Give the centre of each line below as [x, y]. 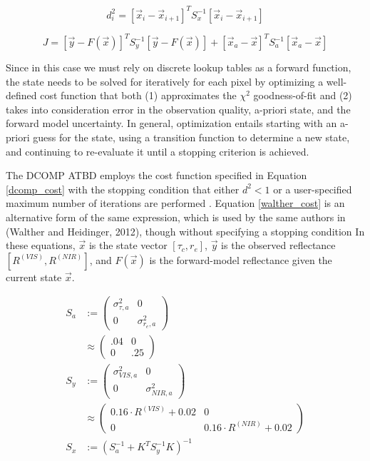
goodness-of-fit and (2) [303, 95]
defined [21, 95]
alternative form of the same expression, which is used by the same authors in [176, 217]
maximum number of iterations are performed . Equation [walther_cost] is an [175, 203]
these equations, [41, 245]
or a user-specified [313, 189]
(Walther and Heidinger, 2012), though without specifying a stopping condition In [185, 231]
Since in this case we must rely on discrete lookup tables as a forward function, [179, 67]
